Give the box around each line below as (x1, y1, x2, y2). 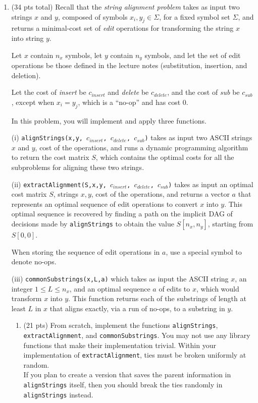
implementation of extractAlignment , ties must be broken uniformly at (23, 350, 246, 360)
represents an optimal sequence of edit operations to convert (11, 198, 198, 209)
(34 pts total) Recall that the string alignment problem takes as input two (11, 2, 240, 12)
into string (11, 32, 44, 43)
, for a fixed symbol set (159, 11, 230, 22)
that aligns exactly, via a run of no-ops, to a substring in (49, 303, 225, 313)
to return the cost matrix (11, 152, 89, 162)
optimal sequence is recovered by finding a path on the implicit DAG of (11, 208, 233, 219)
